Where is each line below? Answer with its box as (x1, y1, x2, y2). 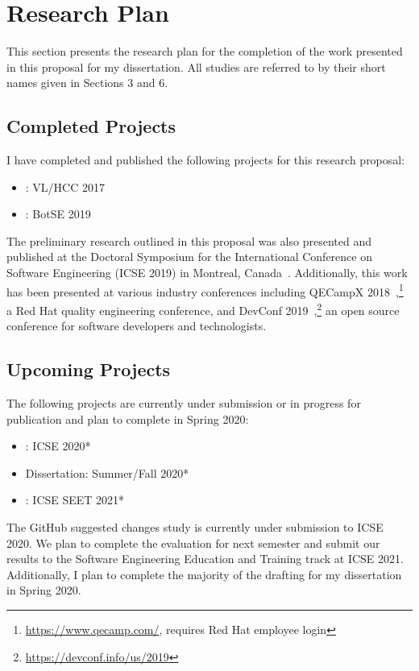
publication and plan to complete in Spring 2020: (6, 410, 249, 427)
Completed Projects (6, 114, 176, 139)
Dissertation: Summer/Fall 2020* (25, 464, 189, 481)
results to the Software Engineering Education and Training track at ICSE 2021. (6, 550, 404, 567)
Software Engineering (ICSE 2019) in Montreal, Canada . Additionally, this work (6, 264, 408, 281)
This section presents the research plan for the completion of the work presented (6, 43, 403, 60)
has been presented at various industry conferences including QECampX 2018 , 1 (6, 280, 404, 300)
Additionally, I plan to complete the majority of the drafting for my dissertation (6, 565, 402, 582)
